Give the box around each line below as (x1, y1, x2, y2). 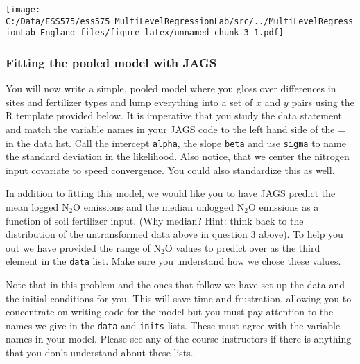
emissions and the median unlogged (83, 200, 234, 214)
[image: (6, 5, 41, 15)
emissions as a (259, 200, 319, 214)
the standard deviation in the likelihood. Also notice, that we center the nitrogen (6, 149, 350, 164)
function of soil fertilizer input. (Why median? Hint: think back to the (6, 213, 304, 227)
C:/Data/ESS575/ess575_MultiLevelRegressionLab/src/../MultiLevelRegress (6, 16, 354, 26)
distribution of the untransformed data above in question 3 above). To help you (6, 227, 343, 241)
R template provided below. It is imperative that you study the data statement (6, 108, 343, 123)
